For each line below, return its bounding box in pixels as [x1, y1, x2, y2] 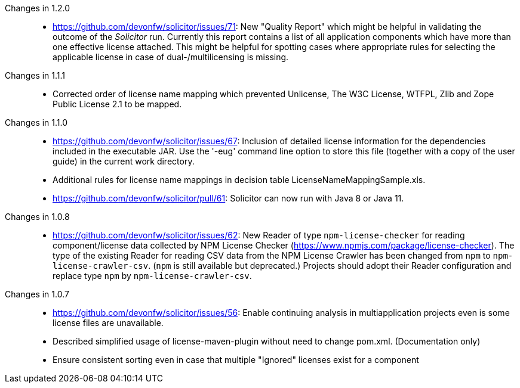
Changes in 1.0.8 [5, 212, 70, 222]
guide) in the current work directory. [53, 156, 195, 166]
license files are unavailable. [53, 318, 164, 328]
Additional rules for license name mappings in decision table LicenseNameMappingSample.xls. [53, 175, 426, 185]
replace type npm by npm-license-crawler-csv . [53, 271, 252, 281]
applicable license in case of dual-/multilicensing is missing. [53, 52, 289, 62]
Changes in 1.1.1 [5, 70, 66, 80]
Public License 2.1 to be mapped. [53, 99, 182, 109]
